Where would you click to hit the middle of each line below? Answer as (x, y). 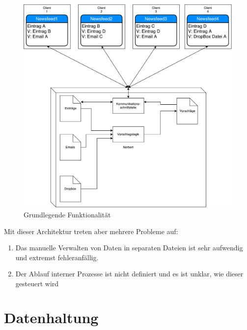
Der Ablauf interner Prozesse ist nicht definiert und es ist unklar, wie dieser (129, 274)
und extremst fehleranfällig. (57, 257)
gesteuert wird (37, 284)
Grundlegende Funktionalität (67, 215)
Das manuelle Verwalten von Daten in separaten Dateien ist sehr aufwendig (129, 248)
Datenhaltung (51, 317)
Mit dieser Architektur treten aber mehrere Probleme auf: (91, 231)
